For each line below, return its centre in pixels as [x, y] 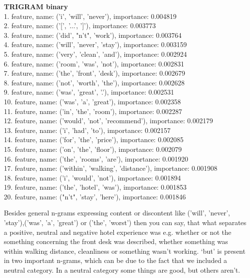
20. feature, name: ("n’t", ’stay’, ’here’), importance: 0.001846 [95, 196]
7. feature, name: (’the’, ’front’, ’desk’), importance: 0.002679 [94, 73]
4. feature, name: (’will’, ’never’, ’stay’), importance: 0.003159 [95, 44]
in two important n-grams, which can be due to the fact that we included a [116, 260]
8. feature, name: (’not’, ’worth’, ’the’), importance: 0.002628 [94, 82]
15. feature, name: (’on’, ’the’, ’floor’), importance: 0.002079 [93, 149]
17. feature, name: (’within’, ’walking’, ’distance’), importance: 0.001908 [111, 168]
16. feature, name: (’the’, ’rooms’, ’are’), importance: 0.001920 [96, 158]
